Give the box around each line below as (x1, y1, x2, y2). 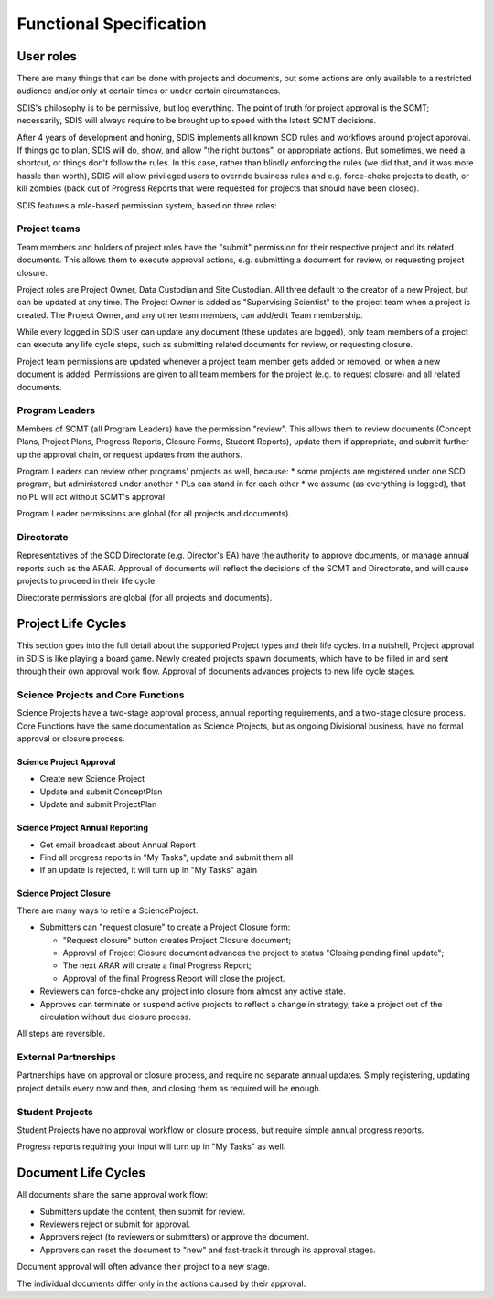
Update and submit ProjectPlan (39, 799, 157, 810)
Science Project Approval (16, 757, 116, 768)
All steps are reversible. (16, 1028, 106, 1039)
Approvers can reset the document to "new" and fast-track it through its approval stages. (39, 1244, 377, 1255)
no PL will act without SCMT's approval (16, 491, 165, 502)
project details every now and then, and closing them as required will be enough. (16, 1082, 322, 1093)
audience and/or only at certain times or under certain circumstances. (16, 85, 281, 96)
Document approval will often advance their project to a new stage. (16, 1262, 270, 1272)
